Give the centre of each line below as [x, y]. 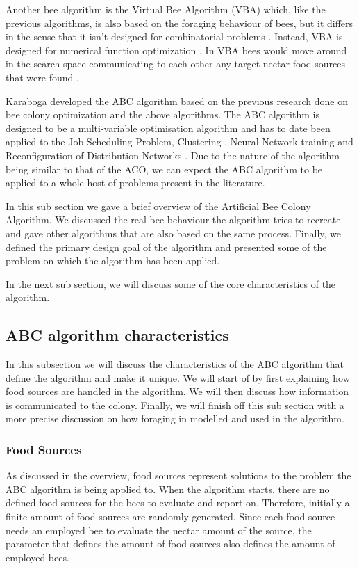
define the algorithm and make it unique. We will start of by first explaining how [178, 377]
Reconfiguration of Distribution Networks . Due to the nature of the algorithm [173, 155]
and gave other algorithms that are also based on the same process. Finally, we [173, 233]
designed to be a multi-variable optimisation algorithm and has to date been [168, 128]
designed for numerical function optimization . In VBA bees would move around [176, 50]
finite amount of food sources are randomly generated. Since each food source [170, 516]
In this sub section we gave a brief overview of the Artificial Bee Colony [158, 206]
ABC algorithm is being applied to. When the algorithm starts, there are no [168, 489]
